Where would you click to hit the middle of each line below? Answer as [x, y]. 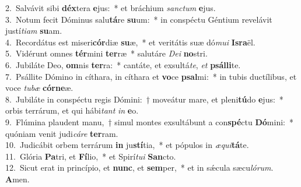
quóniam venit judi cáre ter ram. [62, 133]
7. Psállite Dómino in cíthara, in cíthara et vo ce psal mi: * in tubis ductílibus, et [151, 76]
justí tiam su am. [34, 31]
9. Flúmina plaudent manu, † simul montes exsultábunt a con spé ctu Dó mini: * [149, 121]
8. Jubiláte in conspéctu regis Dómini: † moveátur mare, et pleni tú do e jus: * [144, 99]
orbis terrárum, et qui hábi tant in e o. [72, 110]
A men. [17, 179]
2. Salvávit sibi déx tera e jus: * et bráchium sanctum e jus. [111, 8]
